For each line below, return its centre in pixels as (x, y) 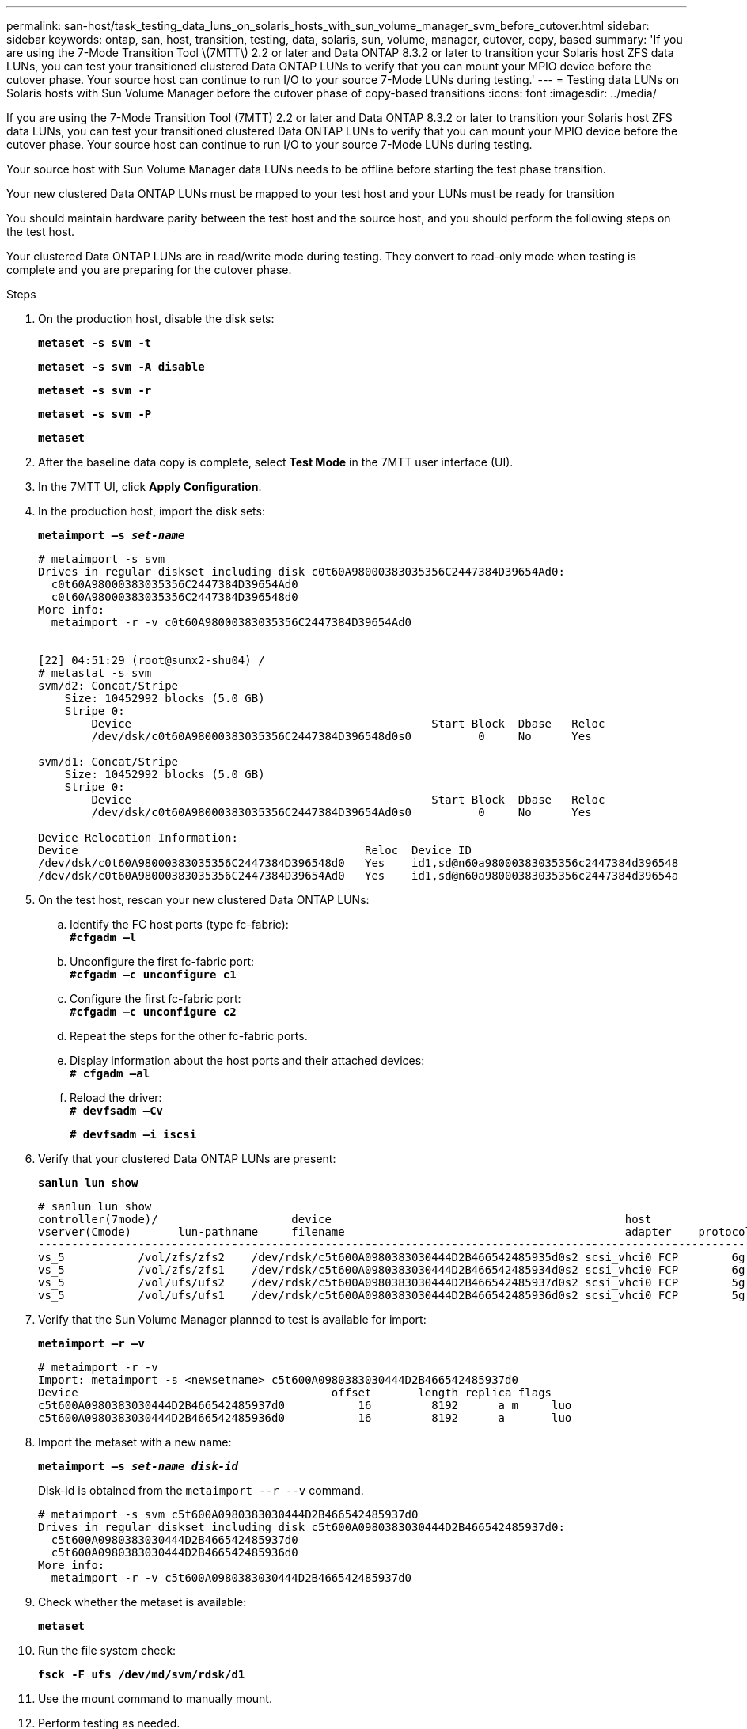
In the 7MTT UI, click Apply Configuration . (150, 486)
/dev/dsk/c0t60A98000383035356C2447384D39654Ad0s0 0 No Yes (341, 812)
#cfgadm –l (103, 937)
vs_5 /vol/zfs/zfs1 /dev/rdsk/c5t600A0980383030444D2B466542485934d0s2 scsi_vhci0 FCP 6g (392, 1270)
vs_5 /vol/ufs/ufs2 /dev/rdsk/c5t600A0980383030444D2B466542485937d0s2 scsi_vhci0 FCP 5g (392, 1282)
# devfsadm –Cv (117, 1111)
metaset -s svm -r (95, 390)
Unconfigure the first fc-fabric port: (162, 961)
